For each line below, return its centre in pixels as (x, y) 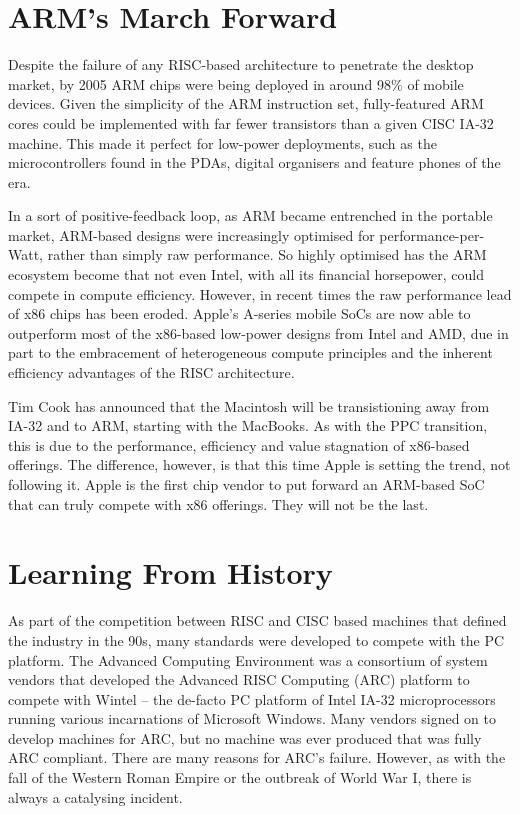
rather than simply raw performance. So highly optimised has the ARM (267, 254)
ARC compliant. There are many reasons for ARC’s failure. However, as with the (257, 757)
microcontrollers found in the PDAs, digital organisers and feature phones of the (254, 162)
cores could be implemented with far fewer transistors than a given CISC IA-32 (251, 122)
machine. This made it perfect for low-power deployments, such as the (222, 142)
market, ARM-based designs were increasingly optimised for (191, 234)
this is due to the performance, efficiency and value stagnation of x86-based (239, 444)
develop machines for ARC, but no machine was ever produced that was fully (245, 737)
